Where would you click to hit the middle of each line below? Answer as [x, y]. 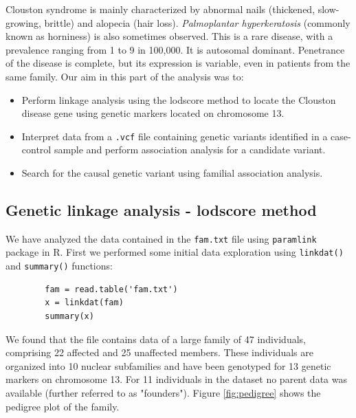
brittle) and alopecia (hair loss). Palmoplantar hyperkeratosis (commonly [197, 22]
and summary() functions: [59, 266]
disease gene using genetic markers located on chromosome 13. [153, 113]
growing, [23, 22]
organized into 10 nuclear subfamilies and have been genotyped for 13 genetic [168, 365]
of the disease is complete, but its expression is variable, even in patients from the [178, 63]
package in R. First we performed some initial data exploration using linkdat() [175, 252]
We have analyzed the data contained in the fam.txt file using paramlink [161, 238]
